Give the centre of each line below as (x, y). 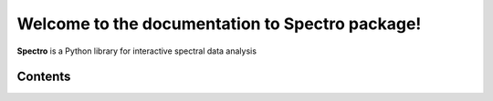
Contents (44, 77)
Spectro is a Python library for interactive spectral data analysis (137, 51)
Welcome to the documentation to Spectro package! (219, 24)
